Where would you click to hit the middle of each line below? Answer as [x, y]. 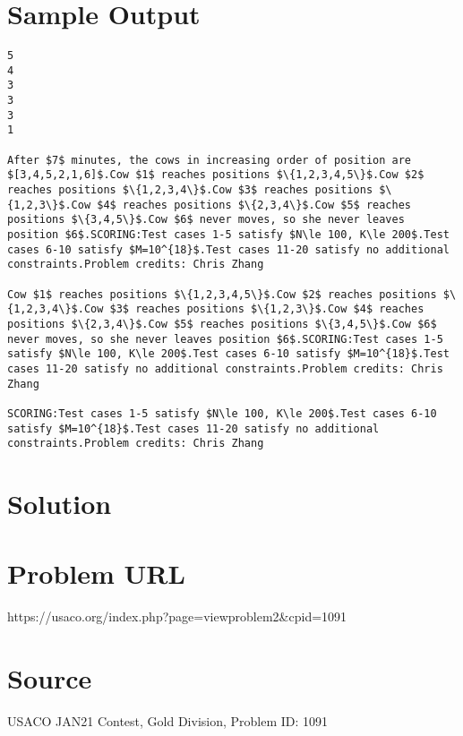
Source [50, 678]
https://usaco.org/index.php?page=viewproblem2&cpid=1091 [177, 616]
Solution [60, 504]
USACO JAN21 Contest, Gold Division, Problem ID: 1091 [168, 721]
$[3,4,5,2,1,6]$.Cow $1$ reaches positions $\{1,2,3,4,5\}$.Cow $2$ [216, 175]
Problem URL [96, 573]
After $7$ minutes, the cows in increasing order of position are [210, 160]
